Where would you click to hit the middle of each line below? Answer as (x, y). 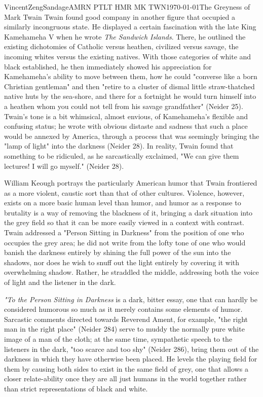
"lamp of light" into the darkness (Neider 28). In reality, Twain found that (119, 146)
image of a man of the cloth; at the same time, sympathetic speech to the (118, 339)
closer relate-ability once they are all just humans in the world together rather (125, 378)
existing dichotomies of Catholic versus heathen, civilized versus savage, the (121, 46)
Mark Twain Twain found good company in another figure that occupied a (120, 16)
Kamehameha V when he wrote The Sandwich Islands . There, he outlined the (125, 36)
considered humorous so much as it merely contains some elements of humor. (123, 309)
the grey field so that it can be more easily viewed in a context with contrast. (124, 222)
